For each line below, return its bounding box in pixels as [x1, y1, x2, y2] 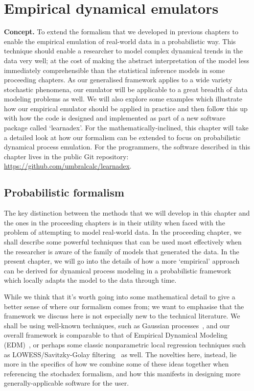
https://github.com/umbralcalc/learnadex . [4, 161, 132, 171]
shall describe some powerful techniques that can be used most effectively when [4, 237, 242, 247]
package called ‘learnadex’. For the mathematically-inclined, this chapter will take [4, 122, 249, 133]
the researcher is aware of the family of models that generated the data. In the [4, 246, 239, 256]
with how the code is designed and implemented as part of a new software [4, 113, 226, 123]
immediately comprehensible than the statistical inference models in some [4, 65, 225, 75]
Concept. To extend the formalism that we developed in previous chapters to [4, 26, 238, 37]
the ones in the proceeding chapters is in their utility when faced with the [4, 217, 225, 227]
